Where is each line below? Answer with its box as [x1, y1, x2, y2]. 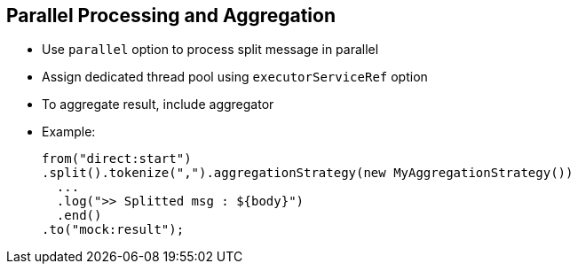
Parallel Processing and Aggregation [6, 4, 337, 27]
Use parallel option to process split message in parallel [42, 42, 379, 58]
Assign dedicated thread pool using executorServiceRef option [42, 69, 428, 85]
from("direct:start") [42, 151, 192, 166]
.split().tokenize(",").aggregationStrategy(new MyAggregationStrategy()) [42, 166, 574, 181]
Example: [42, 124, 96, 140]
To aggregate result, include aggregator [42, 97, 274, 112]
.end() [56, 208, 102, 223]
